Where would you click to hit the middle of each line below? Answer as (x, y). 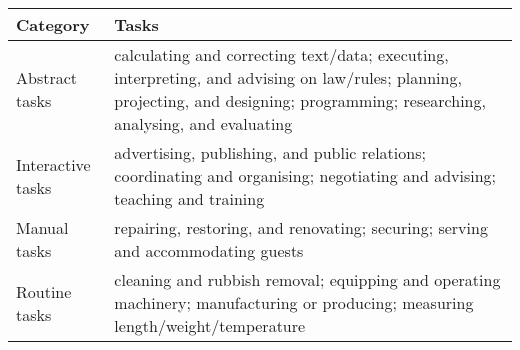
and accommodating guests (209, 250)
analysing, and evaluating (203, 123)
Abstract (47, 77)
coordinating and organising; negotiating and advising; (305, 175)
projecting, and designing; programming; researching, (300, 100)
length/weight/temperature (210, 325)
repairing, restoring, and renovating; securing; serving (301, 227)
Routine (44, 291)
